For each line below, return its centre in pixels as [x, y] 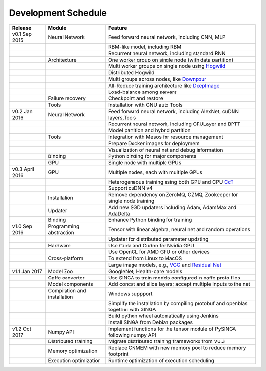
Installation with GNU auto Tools [146, 105]
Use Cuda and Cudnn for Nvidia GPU [151, 245]
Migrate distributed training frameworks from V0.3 [167, 341]
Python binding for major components [152, 156]
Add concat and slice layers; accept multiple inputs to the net [180, 284]
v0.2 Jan [22, 111]
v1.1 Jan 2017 [27, 271]
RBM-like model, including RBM [145, 47]
